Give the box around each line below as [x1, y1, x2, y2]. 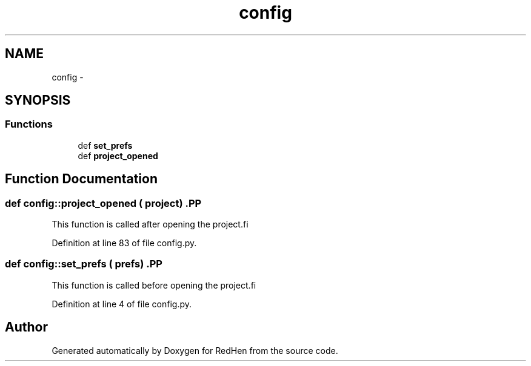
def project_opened [78, 150, 158, 161]
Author [5, 319, 48, 335]
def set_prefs [78, 140, 133, 151]
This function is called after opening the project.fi [52, 219, 249, 230]
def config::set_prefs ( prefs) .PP [5, 258, 162, 270]
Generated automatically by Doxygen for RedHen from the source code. [52, 345, 338, 356]
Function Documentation [5, 171, 158, 187]
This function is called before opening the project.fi [52, 279, 256, 290]
